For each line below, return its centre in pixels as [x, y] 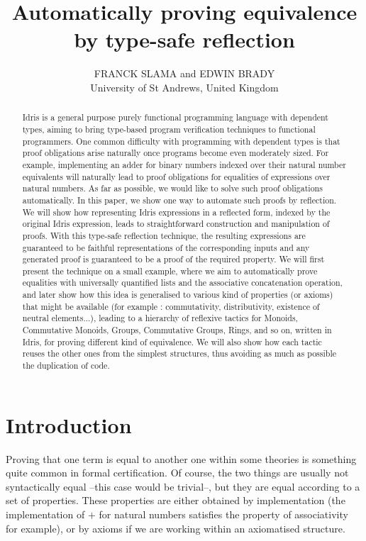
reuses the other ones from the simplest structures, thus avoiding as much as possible [179, 353]
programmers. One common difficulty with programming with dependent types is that [181, 141]
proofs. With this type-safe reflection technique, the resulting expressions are [164, 235]
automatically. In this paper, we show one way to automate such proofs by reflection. [179, 200]
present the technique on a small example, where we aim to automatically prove [170, 270]
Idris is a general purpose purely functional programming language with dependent [175, 117]
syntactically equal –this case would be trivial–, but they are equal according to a [183, 486]
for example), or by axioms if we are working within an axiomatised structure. [176, 528]
